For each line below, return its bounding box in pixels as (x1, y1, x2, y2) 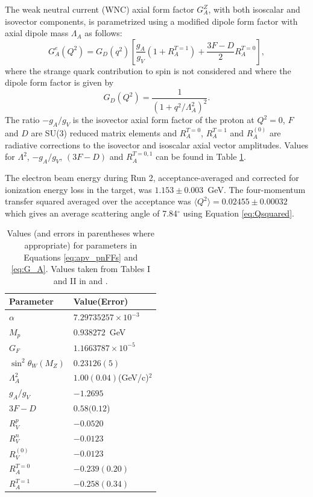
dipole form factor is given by (5, 76, 114, 89)
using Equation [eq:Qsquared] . (183, 206, 294, 219)
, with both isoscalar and (208, 3, 300, 15)
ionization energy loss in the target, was (5, 183, 152, 195)
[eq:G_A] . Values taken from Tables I (11, 262, 150, 275)
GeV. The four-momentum (207, 183, 306, 195)
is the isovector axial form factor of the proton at (72, 113, 255, 126)
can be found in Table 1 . (156, 150, 246, 163)
